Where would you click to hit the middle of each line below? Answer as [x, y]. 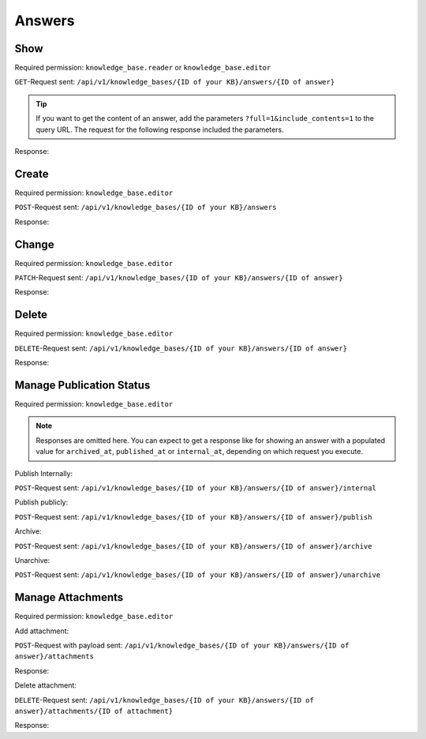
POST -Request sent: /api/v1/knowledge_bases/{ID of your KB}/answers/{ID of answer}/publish [193, 516]
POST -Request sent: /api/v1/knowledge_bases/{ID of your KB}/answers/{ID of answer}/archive [193, 546]
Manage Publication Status [82, 385]
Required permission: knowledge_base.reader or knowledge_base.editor [143, 68]
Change [34, 244]
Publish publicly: [41, 502]
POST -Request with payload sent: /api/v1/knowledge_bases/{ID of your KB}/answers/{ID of [182, 645]
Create [32, 174]
